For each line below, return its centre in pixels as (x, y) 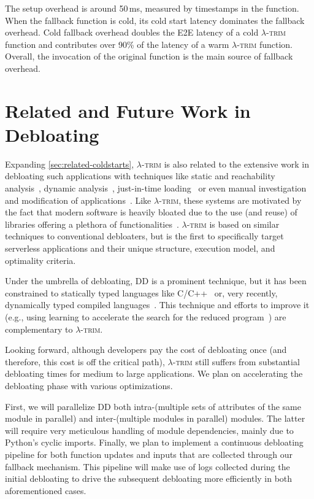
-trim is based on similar (233, 224)
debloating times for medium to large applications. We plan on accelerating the (154, 373)
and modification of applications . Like (78, 200)
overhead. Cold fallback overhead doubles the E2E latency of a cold (132, 32)
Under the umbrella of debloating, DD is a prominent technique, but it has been (156, 281)
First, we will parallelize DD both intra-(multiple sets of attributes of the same (153, 406)
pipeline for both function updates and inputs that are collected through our (149, 454)
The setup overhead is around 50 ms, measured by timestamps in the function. (152, 8)
